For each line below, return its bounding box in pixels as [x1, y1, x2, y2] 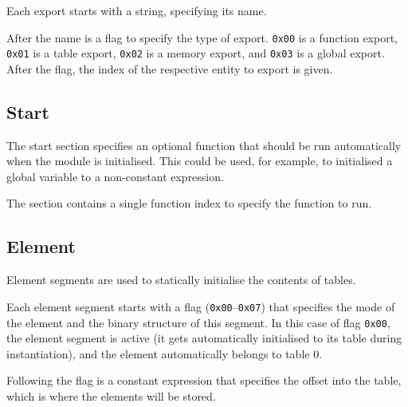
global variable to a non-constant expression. [6, 168, 224, 184]
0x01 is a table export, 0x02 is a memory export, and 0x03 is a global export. [6, 45, 385, 61]
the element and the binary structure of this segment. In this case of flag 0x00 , [6, 314, 390, 330]
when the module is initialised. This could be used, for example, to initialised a [6, 152, 393, 169]
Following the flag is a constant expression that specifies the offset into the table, [6, 372, 402, 389]
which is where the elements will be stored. [6, 387, 216, 404]
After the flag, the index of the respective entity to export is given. [6, 60, 333, 77]
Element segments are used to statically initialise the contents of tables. [6, 271, 356, 288]
